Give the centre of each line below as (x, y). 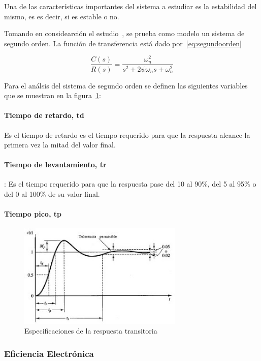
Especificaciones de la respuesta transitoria (91, 331)
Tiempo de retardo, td (44, 115)
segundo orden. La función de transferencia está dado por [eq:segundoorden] (123, 43)
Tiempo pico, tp (33, 214)
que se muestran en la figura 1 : (53, 95)
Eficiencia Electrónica (49, 353)
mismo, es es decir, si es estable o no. (62, 16)
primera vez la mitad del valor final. (60, 145)
